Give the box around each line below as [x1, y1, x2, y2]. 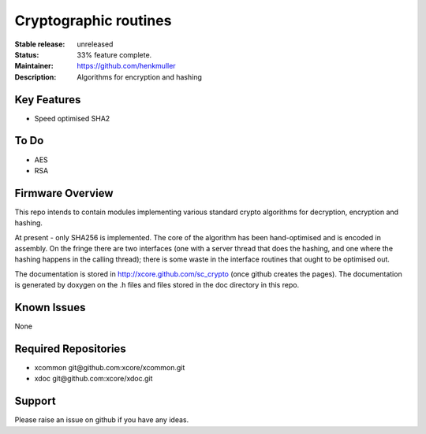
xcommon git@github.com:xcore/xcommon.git [34, 362, 185, 372]
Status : [14, 50, 39, 59]
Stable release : [14, 39, 65, 49]
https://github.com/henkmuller [77, 61, 177, 71]
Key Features [14, 93, 81, 106]
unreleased [77, 39, 114, 49]
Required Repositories [14, 342, 126, 355]
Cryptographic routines [14, 12, 172, 29]
